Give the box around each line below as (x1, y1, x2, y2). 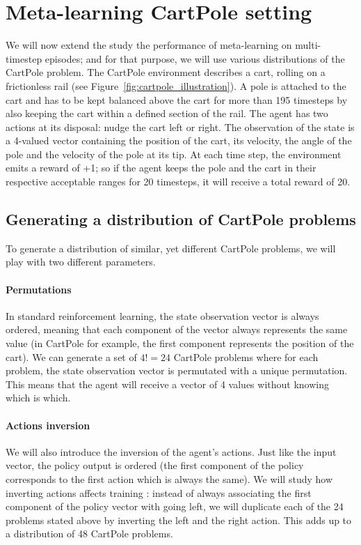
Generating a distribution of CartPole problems (6, 208, 356, 230)
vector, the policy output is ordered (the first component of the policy (6, 458, 304, 473)
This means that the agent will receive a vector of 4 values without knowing (6, 376, 329, 391)
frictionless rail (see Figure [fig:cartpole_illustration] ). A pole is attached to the (6, 78, 346, 93)
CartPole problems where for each (173, 349, 319, 364)
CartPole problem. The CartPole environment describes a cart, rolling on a (6, 65, 326, 79)
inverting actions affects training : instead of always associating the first (6, 485, 312, 500)
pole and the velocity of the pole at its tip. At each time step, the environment (6, 146, 342, 161)
